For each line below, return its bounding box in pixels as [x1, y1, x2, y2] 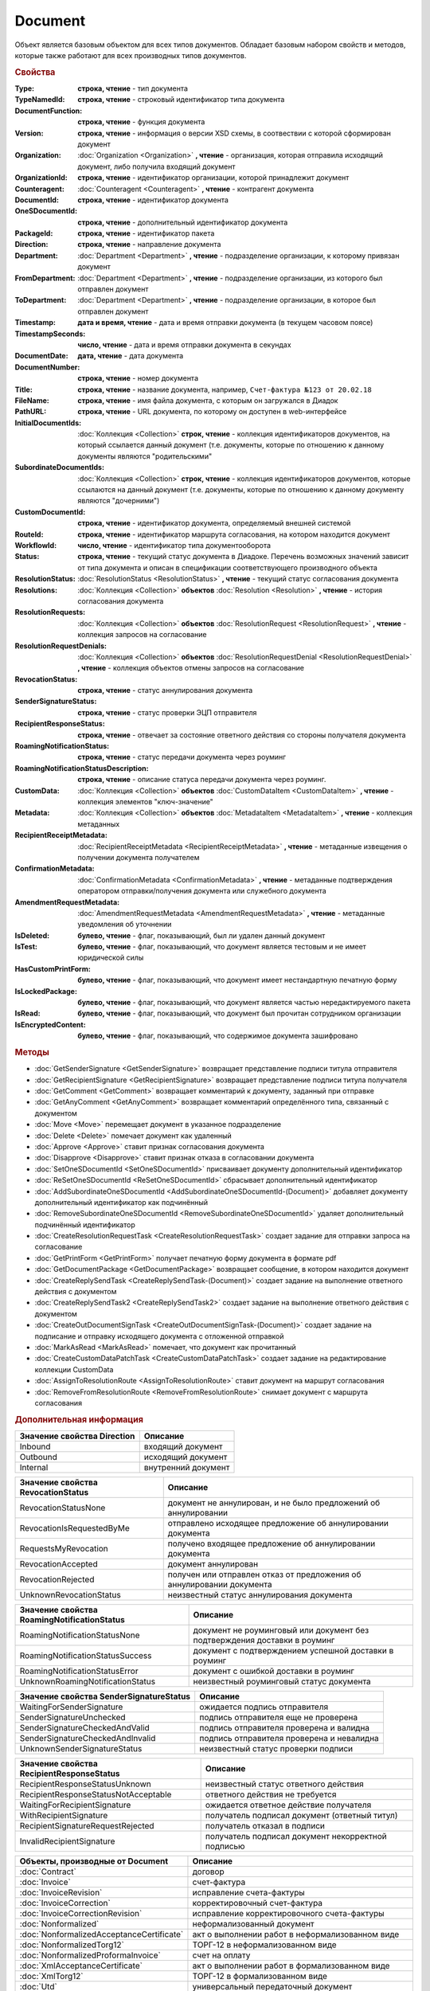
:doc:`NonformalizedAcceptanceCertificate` [19, 1929, 184, 1939]
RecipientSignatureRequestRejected [19, 1821, 154, 1831]
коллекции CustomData [34, 1364, 114, 1374]
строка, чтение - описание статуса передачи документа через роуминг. [77, 775, 326, 784]
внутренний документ [143, 1462, 230, 1473]
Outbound [19, 1452, 57, 1462]
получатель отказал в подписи [205, 1821, 326, 1831]
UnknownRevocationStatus [19, 1590, 121, 1600]
